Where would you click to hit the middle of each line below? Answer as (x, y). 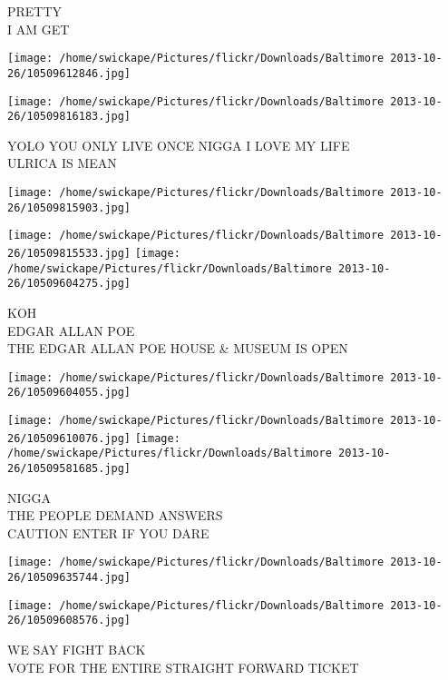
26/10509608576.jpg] (69, 621)
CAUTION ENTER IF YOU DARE (108, 532)
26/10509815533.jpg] (69, 253)
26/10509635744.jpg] (69, 578)
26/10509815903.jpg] (69, 207)
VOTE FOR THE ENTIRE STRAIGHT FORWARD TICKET (183, 667)
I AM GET (39, 29)
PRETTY (35, 11)
